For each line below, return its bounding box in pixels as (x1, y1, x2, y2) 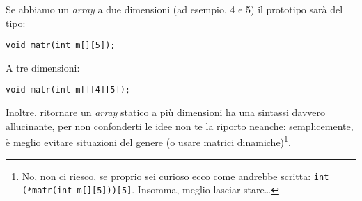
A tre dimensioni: (6, 60, 80, 74)
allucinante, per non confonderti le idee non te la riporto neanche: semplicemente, (6, 118, 354, 133)
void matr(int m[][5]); (6, 40, 116, 51)
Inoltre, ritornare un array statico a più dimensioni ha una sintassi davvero (6, 105, 326, 120)
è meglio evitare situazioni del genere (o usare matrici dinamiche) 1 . (6, 133, 291, 149)
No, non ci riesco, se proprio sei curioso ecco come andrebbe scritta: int (22, 168, 329, 183)
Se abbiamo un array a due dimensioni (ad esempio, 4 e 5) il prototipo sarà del (6, 2, 343, 16)
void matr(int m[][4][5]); (6, 85, 130, 95)
